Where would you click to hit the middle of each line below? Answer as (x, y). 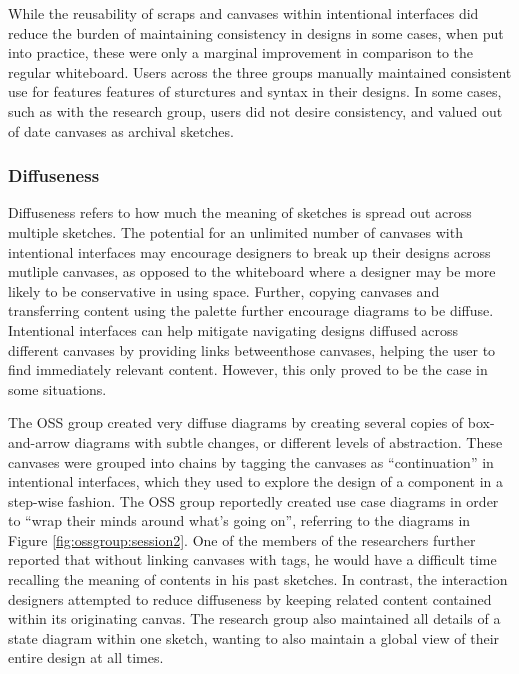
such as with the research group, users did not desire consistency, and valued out (255, 110)
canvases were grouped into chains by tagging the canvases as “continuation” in (251, 461)
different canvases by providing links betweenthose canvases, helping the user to (252, 349)
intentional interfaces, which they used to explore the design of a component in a (255, 481)
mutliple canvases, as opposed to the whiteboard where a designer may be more (252, 271)
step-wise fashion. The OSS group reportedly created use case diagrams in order (253, 500)
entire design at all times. (86, 657)
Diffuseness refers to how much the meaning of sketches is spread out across (240, 212)
